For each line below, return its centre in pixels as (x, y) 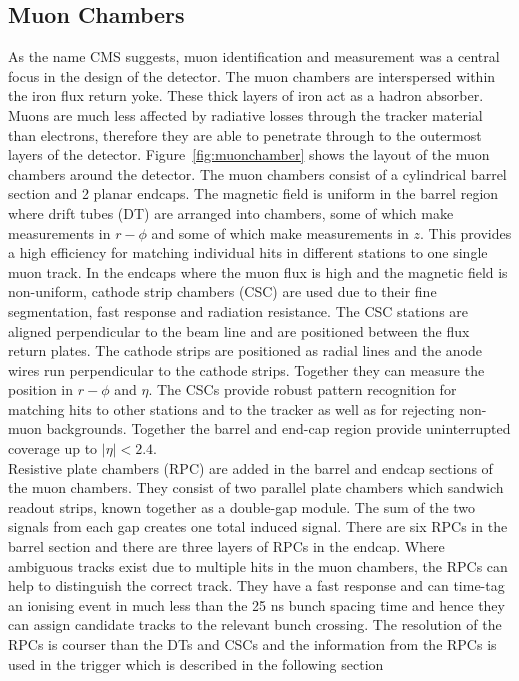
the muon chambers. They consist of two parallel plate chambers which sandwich (256, 487)
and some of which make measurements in (280, 232)
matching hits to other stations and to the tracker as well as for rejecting (231, 408)
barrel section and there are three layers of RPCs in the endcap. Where (226, 546)
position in (41, 389)
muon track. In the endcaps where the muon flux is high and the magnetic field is (258, 271)
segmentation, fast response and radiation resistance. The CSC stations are (238, 310)
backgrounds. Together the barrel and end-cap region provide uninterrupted (278, 428)
